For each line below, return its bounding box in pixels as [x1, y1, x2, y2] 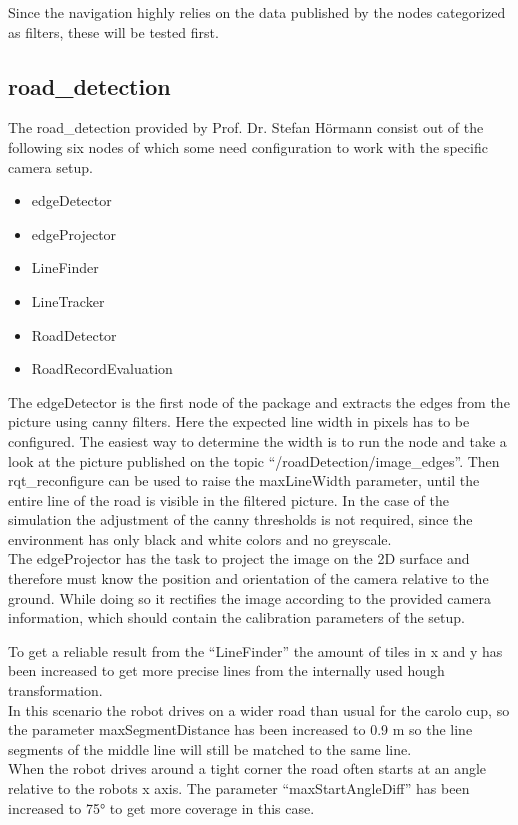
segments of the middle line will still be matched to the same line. [8, 738, 412, 759]
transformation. [8, 680, 103, 701]
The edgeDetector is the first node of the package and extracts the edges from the [8, 391, 510, 412]
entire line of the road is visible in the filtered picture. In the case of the [8, 489, 449, 510]
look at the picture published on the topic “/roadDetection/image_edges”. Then [8, 450, 500, 471]
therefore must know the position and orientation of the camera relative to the [8, 568, 489, 589]
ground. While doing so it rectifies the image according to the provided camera [8, 587, 491, 608]
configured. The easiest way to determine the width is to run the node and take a [8, 430, 507, 451]
